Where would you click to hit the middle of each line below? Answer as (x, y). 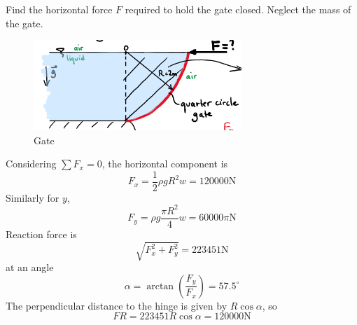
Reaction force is (41, 234)
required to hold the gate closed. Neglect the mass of (238, 9)
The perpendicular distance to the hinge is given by (117, 305)
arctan (160, 286)
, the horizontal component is (165, 164)
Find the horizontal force (59, 9)
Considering (31, 164)
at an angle (30, 267)
